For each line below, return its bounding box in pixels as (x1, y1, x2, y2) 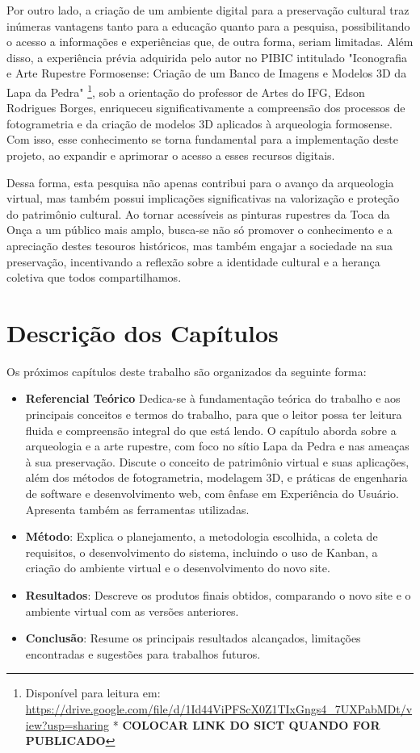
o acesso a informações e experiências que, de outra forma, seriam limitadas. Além (6, 33, 414, 50)
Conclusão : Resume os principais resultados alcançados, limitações (25, 630, 361, 646)
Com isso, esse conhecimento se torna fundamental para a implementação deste (6, 131, 399, 148)
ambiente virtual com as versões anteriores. (25, 602, 239, 619)
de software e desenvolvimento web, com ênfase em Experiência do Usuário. (25, 485, 399, 502)
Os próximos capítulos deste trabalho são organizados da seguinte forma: (6, 362, 367, 379)
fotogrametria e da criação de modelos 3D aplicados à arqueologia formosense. (6, 115, 393, 132)
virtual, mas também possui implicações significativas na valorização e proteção (6, 190, 400, 207)
